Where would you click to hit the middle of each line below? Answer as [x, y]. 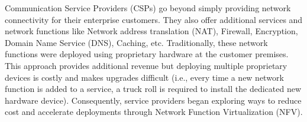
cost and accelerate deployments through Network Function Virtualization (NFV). [154, 112]
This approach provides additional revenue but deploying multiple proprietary [146, 65]
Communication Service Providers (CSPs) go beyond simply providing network [148, 8]
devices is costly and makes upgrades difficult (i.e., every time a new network [144, 77]
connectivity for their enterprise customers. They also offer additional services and [154, 19]
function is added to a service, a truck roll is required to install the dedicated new [153, 89]
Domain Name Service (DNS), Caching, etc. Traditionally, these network [136, 42]
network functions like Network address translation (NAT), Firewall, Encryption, [151, 31]
